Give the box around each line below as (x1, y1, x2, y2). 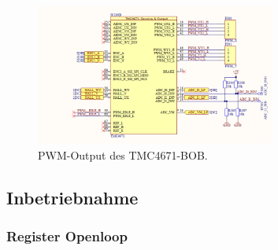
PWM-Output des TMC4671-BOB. (38, 146, 208, 163)
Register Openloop (6, 226, 128, 246)
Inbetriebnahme (6, 185, 139, 209)
